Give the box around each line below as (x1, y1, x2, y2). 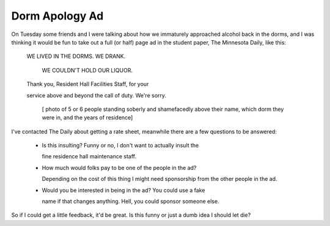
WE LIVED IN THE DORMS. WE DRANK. (26, 52, 126, 60)
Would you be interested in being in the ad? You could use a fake (42, 186, 205, 194)
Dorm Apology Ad (11, 9, 104, 23)
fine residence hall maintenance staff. (42, 153, 137, 160)
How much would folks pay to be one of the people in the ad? (42, 164, 197, 171)
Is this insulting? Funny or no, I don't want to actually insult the (42, 142, 199, 149)
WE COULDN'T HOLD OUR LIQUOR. (42, 66, 133, 74)
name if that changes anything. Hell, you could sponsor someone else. (42, 198, 219, 205)
